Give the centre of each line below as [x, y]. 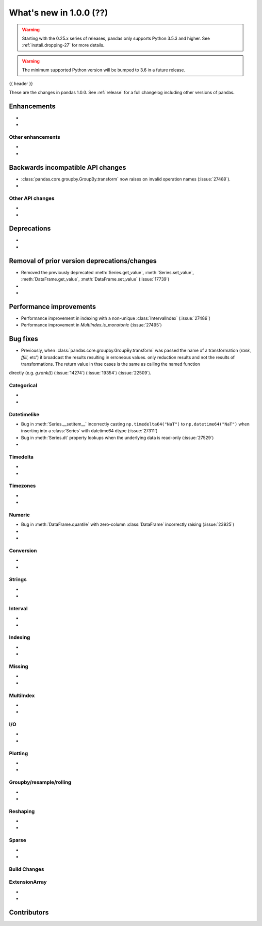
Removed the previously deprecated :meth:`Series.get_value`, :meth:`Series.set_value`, [107, 272]
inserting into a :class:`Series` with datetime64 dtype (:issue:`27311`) [89, 431]
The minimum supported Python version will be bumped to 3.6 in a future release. [104, 70]
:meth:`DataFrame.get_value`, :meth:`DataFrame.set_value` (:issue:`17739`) [95, 279]
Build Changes [27, 869]
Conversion [23, 551]
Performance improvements [53, 306]
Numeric [19, 515]
